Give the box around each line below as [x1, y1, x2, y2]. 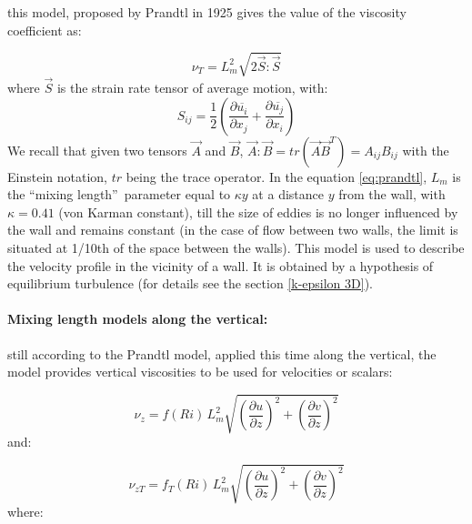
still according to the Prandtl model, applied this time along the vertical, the [7, 344, 437, 363]
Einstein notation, [7, 166, 107, 186]
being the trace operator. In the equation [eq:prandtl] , [126, 166, 427, 186]
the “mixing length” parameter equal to [7, 185, 231, 204]
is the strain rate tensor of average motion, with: [56, 77, 328, 96]
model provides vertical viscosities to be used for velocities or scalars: [7, 362, 393, 381]
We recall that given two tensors [7, 140, 187, 159]
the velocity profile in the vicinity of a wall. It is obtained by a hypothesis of [7, 256, 434, 275]
